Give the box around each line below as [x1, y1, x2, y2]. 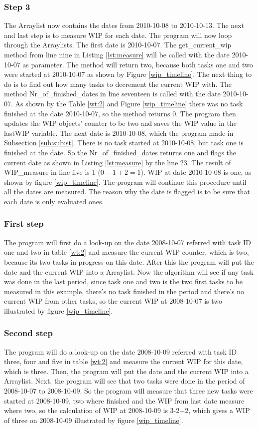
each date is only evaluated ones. [4, 196, 104, 206]
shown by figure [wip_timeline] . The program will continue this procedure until [4, 176, 247, 187]
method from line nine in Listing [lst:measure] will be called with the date [4, 49, 230, 59]
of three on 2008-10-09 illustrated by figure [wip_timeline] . [4, 415, 183, 425]
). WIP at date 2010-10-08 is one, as [140, 167, 252, 177]
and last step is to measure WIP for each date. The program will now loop [4, 29, 232, 40]
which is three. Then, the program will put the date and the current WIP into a [4, 366, 249, 376]
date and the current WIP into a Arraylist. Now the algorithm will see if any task [4, 266, 254, 277]
